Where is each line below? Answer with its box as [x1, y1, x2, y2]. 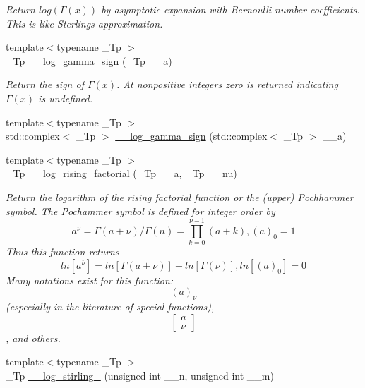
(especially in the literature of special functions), [6, 299, 215, 314]
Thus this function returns [6, 244, 119, 259]
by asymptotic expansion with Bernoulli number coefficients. [101, 2, 360, 16]
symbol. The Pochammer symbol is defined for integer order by [6, 203, 275, 218]
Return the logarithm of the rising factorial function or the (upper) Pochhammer [6, 189, 354, 204]
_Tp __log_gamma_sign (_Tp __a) [6, 53, 172, 68]
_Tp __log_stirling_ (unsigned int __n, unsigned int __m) [6, 368, 274, 383]
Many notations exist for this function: [6, 272, 174, 287]
